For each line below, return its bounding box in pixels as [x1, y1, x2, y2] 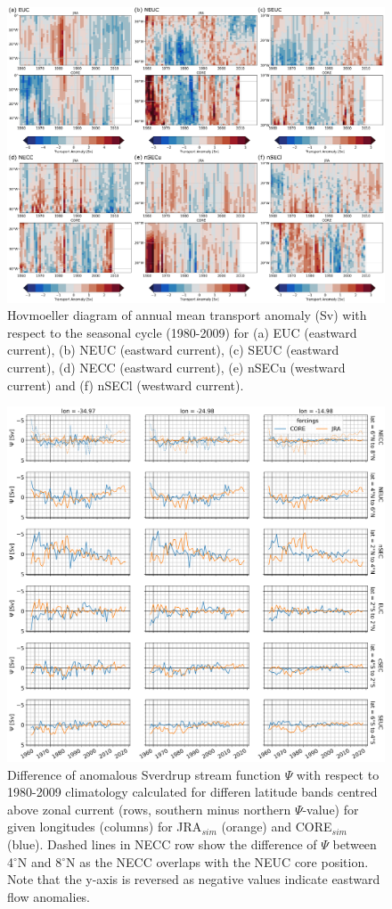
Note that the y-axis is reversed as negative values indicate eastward [7, 870, 380, 889]
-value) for [302, 799, 359, 818]
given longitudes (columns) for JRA [7, 817, 202, 836]
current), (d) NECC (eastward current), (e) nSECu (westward [7, 358, 346, 377]
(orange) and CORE [221, 817, 332, 836]
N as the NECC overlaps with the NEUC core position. [66, 852, 369, 871]
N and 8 [17, 852, 62, 871]
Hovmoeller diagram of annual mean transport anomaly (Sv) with [7, 306, 367, 324]
